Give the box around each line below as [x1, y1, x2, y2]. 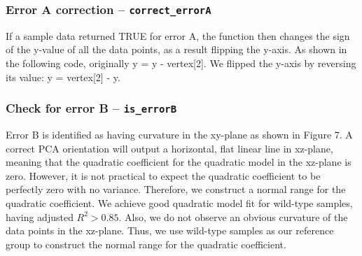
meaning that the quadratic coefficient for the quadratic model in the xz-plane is [6, 155, 351, 169]
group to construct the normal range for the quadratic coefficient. [6, 236, 286, 251]
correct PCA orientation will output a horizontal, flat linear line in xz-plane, [6, 141, 333, 155]
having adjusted [6, 209, 74, 224]
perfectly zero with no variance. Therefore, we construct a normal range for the [6, 182, 346, 197]
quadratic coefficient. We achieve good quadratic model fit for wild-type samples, [6, 195, 353, 210]
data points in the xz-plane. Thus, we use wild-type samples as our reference [6, 223, 334, 238]
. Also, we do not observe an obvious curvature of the [118, 209, 348, 224]
